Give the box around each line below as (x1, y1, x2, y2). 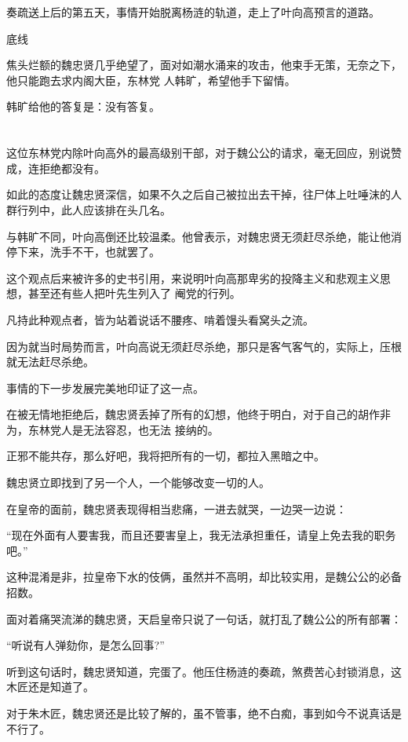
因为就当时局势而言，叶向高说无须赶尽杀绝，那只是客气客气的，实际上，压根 (6, 338, 402, 354)
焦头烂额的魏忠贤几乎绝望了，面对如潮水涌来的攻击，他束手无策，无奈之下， (6, 57, 402, 73)
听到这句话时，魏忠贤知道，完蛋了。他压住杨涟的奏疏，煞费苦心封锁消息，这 (6, 663, 402, 679)
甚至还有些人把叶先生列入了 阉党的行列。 (27, 285, 241, 302)
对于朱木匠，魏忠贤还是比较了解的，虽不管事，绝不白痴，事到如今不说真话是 (6, 705, 402, 721)
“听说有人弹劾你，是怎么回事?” (6, 637, 165, 653)
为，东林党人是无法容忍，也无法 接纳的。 (6, 421, 219, 437)
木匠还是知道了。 (6, 678, 94, 695)
